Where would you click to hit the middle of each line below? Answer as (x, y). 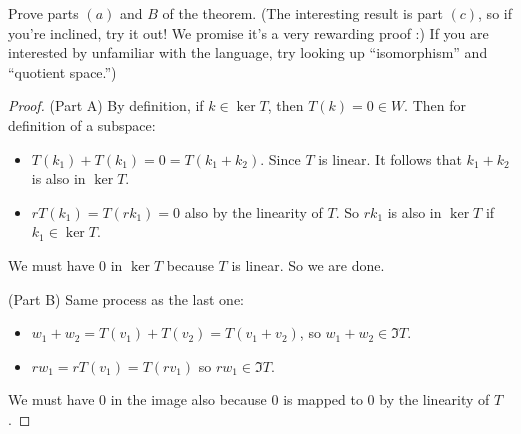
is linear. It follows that (390, 158)
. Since (280, 158)
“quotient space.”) (62, 71)
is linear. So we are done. (308, 264)
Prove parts (43, 13)
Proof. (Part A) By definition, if (106, 105)
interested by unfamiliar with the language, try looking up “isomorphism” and (248, 52)
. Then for (435, 105)
